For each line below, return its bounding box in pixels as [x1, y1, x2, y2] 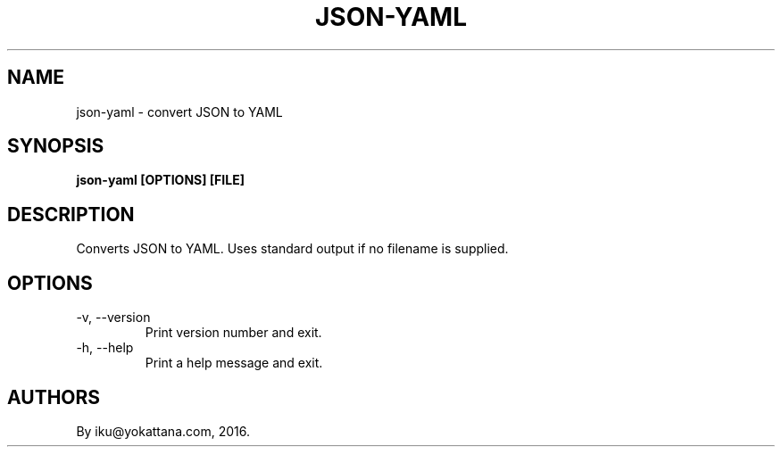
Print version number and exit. [145, 325, 322, 341]
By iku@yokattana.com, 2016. [76, 423, 250, 439]
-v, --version [76, 310, 151, 326]
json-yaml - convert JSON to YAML [76, 103, 283, 120]
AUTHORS [7, 385, 101, 409]
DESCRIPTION [7, 202, 135, 226]
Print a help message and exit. [145, 355, 323, 371]
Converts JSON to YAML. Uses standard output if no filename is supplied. [76, 241, 509, 257]
